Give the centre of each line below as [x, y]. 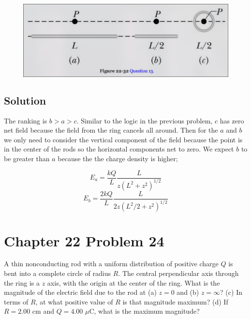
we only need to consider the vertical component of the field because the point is [123, 139]
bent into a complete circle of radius [58, 273]
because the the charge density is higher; [118, 158]
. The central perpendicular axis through [178, 273]
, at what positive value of [74, 301]
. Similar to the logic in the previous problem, [145, 120]
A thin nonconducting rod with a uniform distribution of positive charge [111, 264]
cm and [43, 311]
